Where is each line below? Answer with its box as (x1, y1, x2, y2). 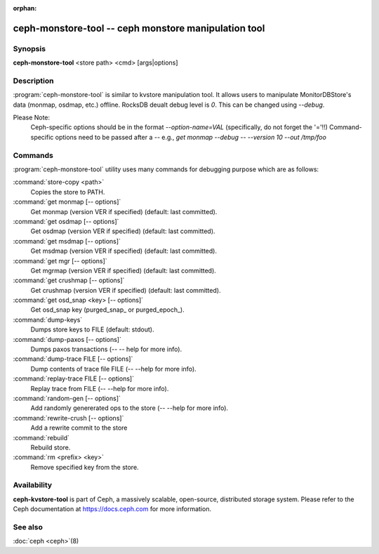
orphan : (13, 4, 37, 12)
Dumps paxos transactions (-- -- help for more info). (30, 345, 182, 354)
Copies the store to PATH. (30, 187, 105, 196)
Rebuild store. (30, 443, 71, 451)
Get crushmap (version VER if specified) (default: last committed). (30, 286, 221, 294)
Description (13, 76, 54, 86)
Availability (13, 480, 53, 490)
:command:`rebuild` (13, 433, 70, 442)
